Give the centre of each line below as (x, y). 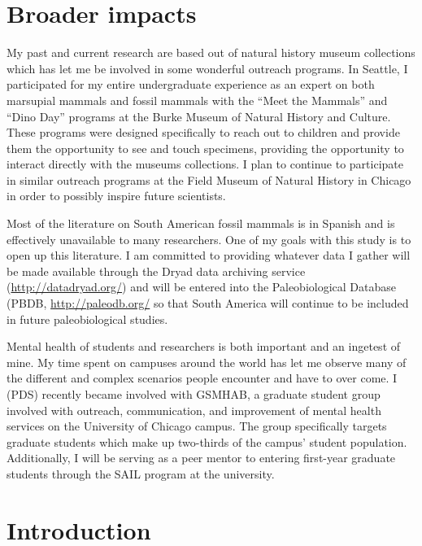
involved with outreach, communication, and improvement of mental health (194, 410)
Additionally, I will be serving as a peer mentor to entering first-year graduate (201, 458)
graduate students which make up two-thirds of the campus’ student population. (207, 441)
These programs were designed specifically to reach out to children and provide (203, 132)
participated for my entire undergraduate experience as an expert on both (191, 84)
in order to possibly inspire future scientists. (116, 196)
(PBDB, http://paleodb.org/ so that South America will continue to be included (208, 303)
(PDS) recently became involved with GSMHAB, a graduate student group (194, 394)
